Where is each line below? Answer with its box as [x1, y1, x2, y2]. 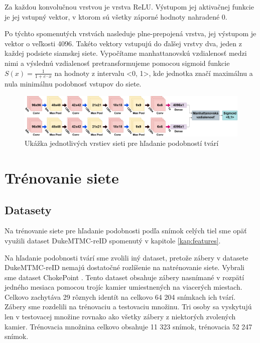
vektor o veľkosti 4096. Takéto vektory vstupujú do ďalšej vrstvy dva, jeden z [5, 38, 242, 48]
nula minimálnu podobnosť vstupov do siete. [5, 78, 142, 89]
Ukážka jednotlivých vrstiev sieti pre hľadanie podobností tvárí [25, 138, 219, 148]
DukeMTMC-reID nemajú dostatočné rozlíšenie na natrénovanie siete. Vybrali [5, 262, 244, 273]
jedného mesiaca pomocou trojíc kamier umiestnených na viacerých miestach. [5, 282, 242, 292]
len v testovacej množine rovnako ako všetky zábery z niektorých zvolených [5, 311, 236, 322]
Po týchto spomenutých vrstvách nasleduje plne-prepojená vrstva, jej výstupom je [5, 28, 256, 39]
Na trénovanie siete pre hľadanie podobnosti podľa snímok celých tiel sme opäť [5, 225, 247, 236]
